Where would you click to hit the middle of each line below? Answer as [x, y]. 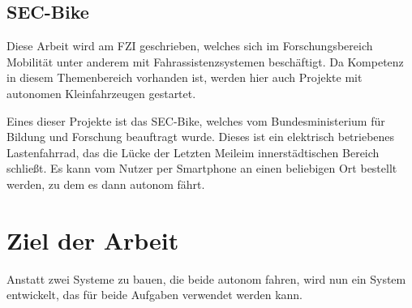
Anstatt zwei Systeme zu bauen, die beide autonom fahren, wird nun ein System [206, 278]
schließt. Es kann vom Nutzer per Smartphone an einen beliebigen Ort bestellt [202, 168]
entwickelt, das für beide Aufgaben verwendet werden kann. [154, 295]
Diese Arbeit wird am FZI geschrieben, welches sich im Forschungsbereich [190, 46]
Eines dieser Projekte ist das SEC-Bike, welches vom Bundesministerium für [196, 120]
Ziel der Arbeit [93, 240]
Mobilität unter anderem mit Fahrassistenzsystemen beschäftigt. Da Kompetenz [205, 61]
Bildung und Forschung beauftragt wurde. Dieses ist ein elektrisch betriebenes [201, 137]
